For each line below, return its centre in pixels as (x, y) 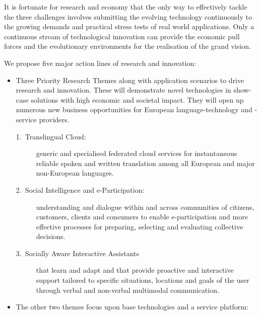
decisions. (51, 236)
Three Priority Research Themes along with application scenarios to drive (130, 80)
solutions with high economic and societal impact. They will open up (137, 99)
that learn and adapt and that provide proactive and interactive (135, 270)
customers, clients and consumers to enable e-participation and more (142, 217)
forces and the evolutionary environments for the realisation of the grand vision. (127, 46)
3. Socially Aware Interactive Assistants (77, 253)
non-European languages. (75, 173)
